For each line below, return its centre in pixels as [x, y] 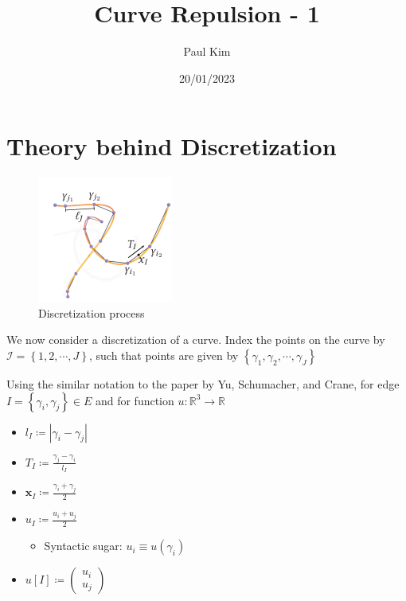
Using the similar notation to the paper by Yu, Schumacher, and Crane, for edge [203, 384]
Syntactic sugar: [83, 546]
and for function [135, 400]
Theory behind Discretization [172, 146]
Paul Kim [207, 51]
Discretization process [92, 312]
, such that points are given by [164, 355]
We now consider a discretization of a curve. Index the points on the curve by [196, 340]
